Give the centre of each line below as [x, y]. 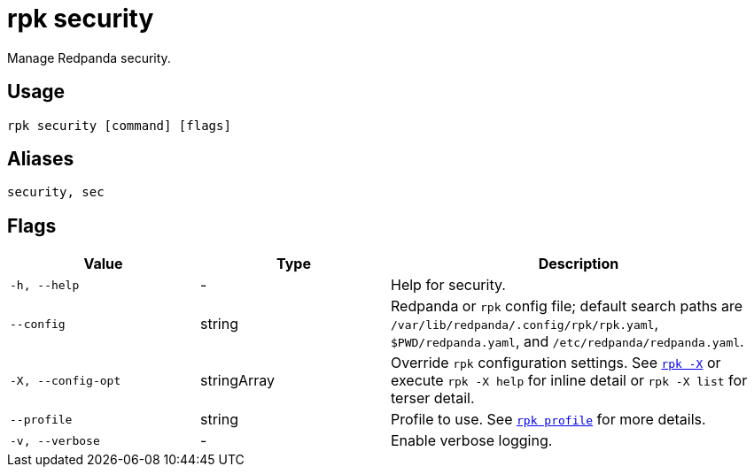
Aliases [41, 159]
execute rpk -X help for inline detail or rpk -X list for [569, 381]
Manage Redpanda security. [89, 57]
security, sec [56, 192]
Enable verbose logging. [472, 441]
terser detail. [433, 398]
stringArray [238, 381]
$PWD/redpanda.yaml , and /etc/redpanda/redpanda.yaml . [567, 342]
